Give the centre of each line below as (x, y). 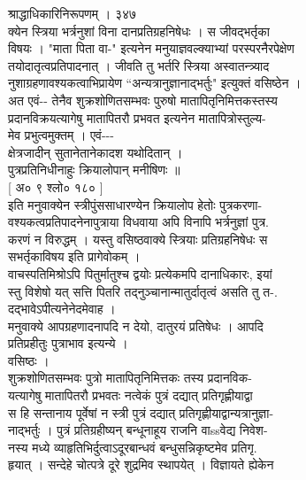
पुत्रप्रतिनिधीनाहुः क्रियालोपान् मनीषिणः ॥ (94, 170)
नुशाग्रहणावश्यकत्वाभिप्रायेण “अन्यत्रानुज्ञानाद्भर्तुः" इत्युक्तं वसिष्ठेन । (155, 83)
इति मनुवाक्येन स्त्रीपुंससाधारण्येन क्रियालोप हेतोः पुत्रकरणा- (135, 204)
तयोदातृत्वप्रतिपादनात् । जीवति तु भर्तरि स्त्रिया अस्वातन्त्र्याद (139, 65)
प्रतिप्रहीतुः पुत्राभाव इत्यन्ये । (68, 343)
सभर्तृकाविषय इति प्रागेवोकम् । (74, 256)
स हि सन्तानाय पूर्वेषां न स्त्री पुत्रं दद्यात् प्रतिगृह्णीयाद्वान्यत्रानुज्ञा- (141, 412)
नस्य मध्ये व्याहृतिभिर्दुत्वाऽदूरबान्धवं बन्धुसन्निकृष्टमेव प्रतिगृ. (133, 447)
